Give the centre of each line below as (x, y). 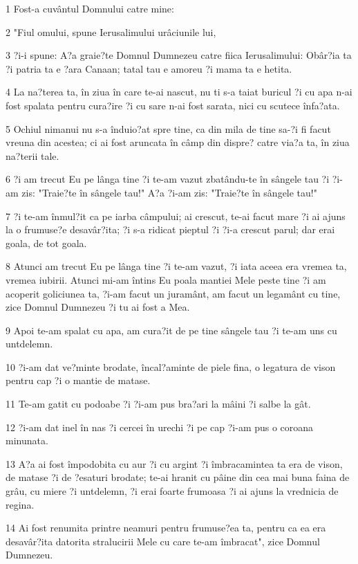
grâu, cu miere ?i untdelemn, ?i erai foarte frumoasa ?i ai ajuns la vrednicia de (172, 491)
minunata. (27, 440)
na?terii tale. (32, 155)
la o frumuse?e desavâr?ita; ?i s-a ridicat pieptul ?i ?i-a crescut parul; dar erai (170, 229)
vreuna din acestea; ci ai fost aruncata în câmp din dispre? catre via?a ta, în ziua (178, 142)
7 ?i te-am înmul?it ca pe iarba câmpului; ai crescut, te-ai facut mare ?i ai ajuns (176, 216)
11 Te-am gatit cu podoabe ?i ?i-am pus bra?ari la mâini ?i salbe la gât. (158, 404)
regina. (20, 504)
